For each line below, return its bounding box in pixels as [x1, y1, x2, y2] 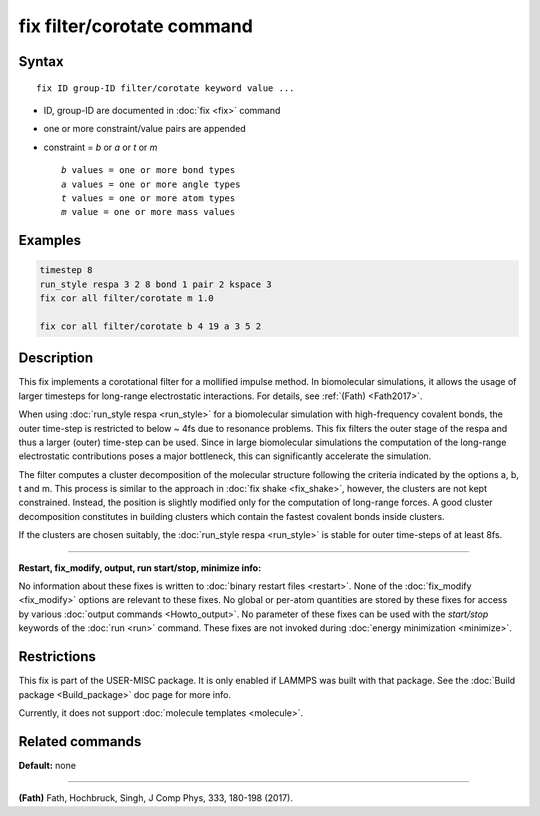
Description [18, 350, 94, 367]
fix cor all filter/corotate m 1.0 [39, 293, 214, 304]
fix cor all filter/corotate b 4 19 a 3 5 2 [39, 320, 262, 332]
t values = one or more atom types [61, 192, 236, 204]
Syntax [18, 53, 64, 70]
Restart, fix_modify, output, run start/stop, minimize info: [18, 561, 262, 574]
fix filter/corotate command [18, 15, 254, 37]
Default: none [18, 759, 77, 771]
